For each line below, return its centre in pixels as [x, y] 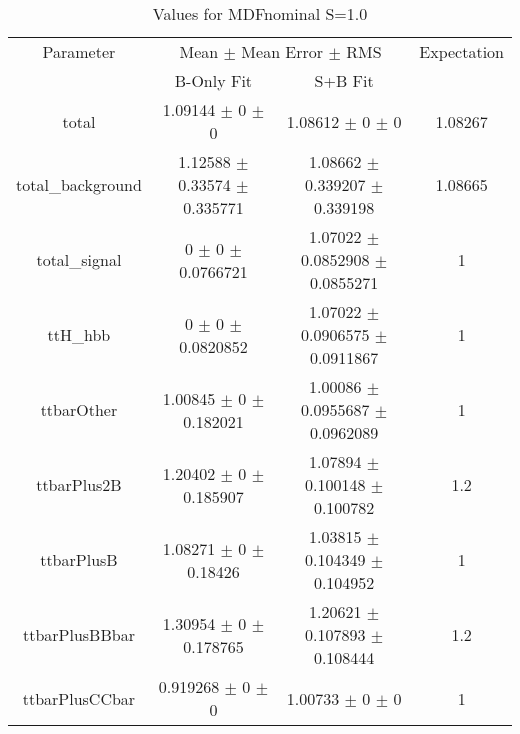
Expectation [461, 51]
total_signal [79, 259]
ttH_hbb [79, 334]
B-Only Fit [213, 80]
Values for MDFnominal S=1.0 [260, 13]
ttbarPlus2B [79, 484]
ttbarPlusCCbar [79, 698]
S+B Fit [344, 80]
